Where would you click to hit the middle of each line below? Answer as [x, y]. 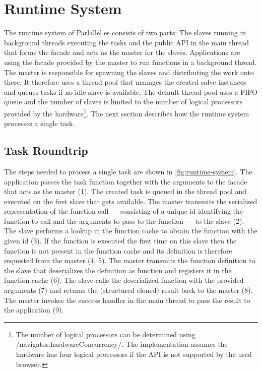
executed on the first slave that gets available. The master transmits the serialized [131, 201]
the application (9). [34, 310]
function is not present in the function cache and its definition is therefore [118, 250]
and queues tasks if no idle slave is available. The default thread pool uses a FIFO [131, 91]
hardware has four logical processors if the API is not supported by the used [134, 354]
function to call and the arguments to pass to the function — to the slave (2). [124, 221]
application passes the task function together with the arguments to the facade [126, 181]
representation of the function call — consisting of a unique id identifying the [124, 211]
